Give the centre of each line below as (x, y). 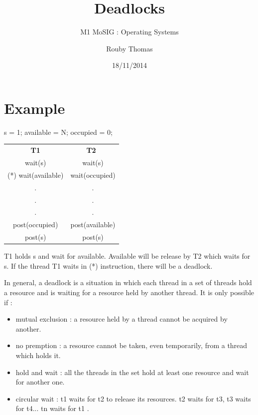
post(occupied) (36, 224)
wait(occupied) (93, 175)
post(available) (93, 224)
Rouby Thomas (129, 48)
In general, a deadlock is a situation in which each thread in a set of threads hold (128, 282)
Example (35, 108)
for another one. (40, 382)
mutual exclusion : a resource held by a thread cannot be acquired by (122, 319)
